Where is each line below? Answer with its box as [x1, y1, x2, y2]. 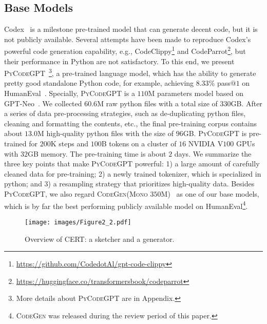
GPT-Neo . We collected [4, 98, 82, 108]
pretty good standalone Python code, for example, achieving [4, 78, 194, 88]
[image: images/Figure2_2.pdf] [25, 218, 131, 226]
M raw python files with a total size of [97, 98, 218, 108]
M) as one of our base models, [161, 188, 259, 199]
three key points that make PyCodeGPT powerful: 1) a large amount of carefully [4, 158, 260, 169]
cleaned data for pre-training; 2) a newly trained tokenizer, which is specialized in [4, 168, 261, 179]
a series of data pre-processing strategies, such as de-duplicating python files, [4, 108, 246, 119]
